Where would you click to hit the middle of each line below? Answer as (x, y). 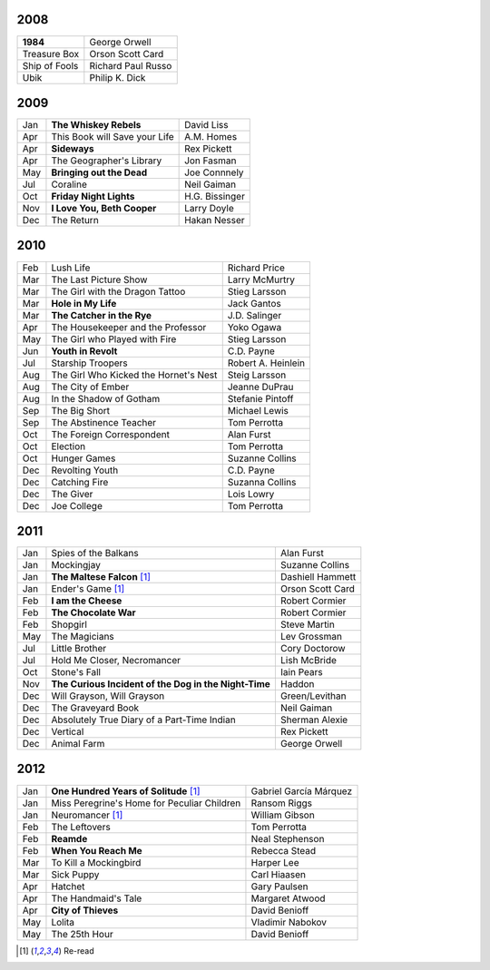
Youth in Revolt (84, 351)
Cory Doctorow (313, 649)
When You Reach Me (97, 850)
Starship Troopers (90, 363)
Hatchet (68, 887)
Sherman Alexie (314, 720)
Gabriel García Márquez (302, 791)
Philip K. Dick (118, 77)
